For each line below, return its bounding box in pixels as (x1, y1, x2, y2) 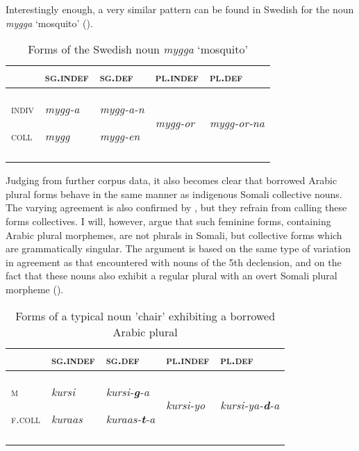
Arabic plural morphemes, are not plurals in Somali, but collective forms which (6, 227, 342, 242)
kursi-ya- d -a (220, 397, 280, 413)
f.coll (11, 410, 40, 427)
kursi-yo (166, 397, 206, 413)
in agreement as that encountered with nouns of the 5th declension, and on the (6, 254, 342, 269)
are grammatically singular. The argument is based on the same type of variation (6, 241, 351, 256)
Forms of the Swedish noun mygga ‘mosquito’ (28, 41, 248, 58)
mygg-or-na (209, 114, 265, 131)
